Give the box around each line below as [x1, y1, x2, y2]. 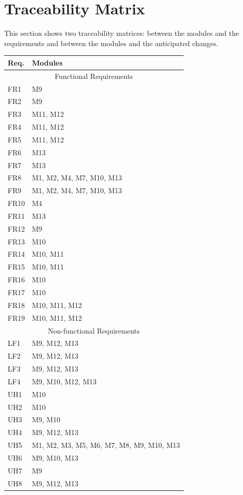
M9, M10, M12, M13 [32, 376, 97, 386]
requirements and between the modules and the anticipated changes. [4, 37, 218, 48]
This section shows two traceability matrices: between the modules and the [4, 28, 239, 38]
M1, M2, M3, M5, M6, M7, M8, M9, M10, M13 [32, 440, 180, 450]
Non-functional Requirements [48, 325, 140, 336]
